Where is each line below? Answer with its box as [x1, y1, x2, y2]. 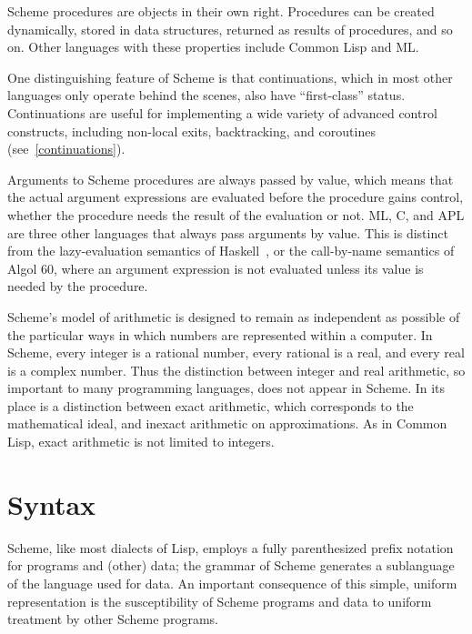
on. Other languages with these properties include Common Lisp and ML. [7, 37, 419, 56]
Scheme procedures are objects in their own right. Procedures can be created [7, 2, 435, 20]
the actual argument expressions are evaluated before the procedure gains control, [7, 187, 464, 206]
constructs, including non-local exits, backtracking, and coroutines [7, 121, 376, 140]
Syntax [7, 485, 96, 522]
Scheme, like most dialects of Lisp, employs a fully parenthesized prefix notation [7, 538, 454, 557]
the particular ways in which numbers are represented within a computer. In [7, 325, 433, 344]
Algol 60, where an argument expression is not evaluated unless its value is [7, 258, 424, 277]
